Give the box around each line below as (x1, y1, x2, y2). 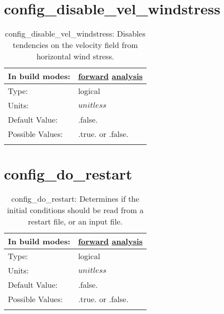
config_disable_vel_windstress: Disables (5, 28, 146, 40)
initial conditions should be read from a (7, 204, 144, 216)
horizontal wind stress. (36, 50, 114, 62)
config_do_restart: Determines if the (11, 193, 140, 205)
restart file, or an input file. (28, 216, 123, 227)
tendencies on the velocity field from (12, 39, 138, 51)
